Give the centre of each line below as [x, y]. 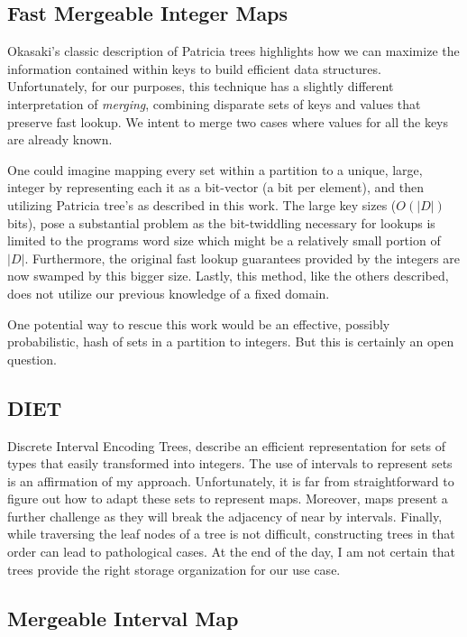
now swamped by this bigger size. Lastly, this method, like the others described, [228, 276]
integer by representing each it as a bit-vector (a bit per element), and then [215, 187]
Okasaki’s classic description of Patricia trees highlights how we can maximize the [233, 51]
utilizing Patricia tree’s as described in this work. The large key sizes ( [202, 204]
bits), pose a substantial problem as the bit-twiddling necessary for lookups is [221, 222]
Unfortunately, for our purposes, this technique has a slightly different [201, 86]
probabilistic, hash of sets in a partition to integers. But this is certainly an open [231, 342]
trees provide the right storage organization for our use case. [174, 569]
